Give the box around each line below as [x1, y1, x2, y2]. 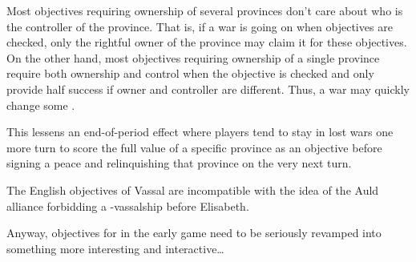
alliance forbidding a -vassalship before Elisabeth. [6, 197, 249, 214]
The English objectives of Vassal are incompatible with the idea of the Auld [6, 181, 379, 198]
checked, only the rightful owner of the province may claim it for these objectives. [6, 34, 407, 50]
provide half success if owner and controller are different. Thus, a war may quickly [6, 80, 410, 97]
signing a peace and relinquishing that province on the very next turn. [6, 155, 352, 171]
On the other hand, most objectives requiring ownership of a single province [6, 49, 380, 66]
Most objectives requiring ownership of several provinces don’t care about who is [6, 2, 403, 18]
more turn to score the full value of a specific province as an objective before [6, 139, 382, 155]
